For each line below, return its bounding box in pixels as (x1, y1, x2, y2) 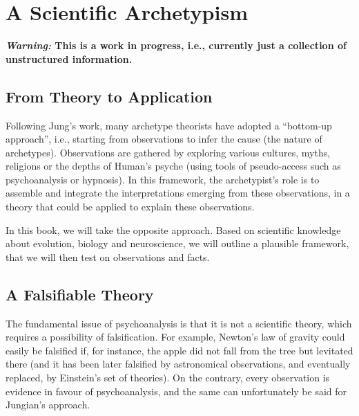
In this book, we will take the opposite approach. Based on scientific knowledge (6, 222, 341, 237)
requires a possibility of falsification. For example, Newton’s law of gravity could (6, 329, 345, 344)
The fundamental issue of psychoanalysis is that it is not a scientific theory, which (6, 316, 352, 330)
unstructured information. (6, 51, 133, 66)
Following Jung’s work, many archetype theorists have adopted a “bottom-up (6, 118, 332, 132)
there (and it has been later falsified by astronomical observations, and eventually (6, 356, 351, 371)
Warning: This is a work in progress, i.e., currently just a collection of (6, 38, 347, 53)
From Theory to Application (6, 85, 213, 107)
